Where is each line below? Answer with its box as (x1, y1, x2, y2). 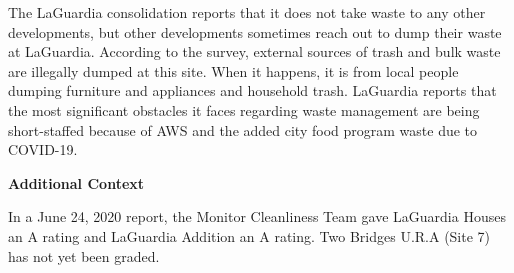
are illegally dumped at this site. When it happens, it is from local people (8, 60, 459, 81)
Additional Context (8, 172, 145, 193)
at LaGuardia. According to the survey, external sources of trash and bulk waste (8, 41, 501, 62)
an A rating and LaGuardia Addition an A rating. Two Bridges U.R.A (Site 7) (8, 225, 491, 246)
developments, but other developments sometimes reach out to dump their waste (8, 21, 502, 42)
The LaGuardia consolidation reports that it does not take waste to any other (8, 2, 486, 22)
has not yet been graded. (8, 245, 160, 266)
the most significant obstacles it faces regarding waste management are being (8, 99, 480, 120)
